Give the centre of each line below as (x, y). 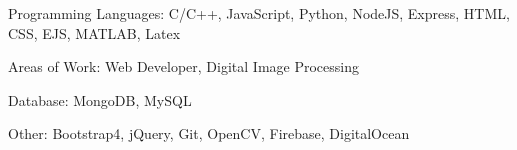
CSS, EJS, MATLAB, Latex (94, 32)
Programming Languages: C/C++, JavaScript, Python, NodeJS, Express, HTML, (259, 13)
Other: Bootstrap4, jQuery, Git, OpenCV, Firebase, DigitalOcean (209, 133)
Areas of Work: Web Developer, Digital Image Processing (183, 66)
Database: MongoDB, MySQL (100, 99)
